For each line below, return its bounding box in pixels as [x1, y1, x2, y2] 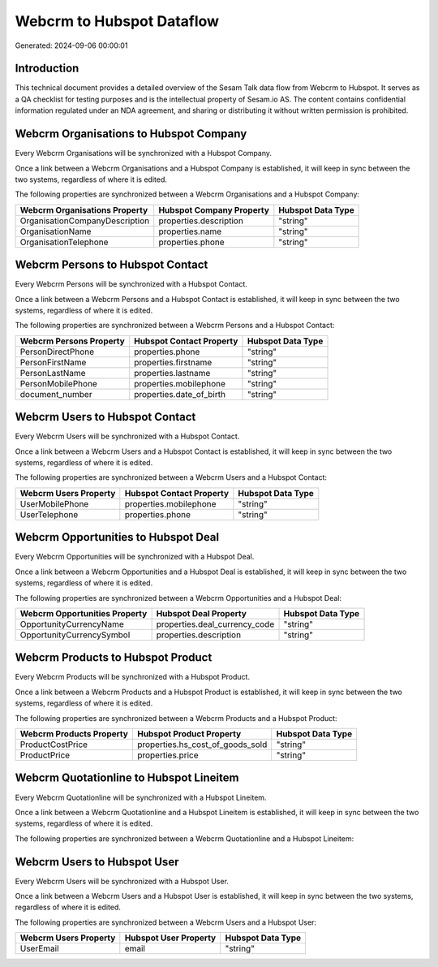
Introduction [15, 62, 79, 76]
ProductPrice [19, 749, 71, 761]
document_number [19, 388, 92, 399]
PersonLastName [19, 367, 86, 378]
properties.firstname [134, 356, 213, 368]
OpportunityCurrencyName [19, 618, 125, 629]
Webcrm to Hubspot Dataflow [15, 12, 219, 30]
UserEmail [19, 943, 60, 954]
